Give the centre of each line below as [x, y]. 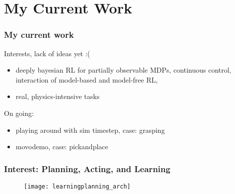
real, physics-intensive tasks [58, 96]
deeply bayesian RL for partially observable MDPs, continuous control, [123, 70]
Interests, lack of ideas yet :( [47, 53]
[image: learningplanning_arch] [77, 186]
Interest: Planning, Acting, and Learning [87, 168]
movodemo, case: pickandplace [62, 146]
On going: [19, 113]
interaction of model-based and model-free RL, [87, 79]
